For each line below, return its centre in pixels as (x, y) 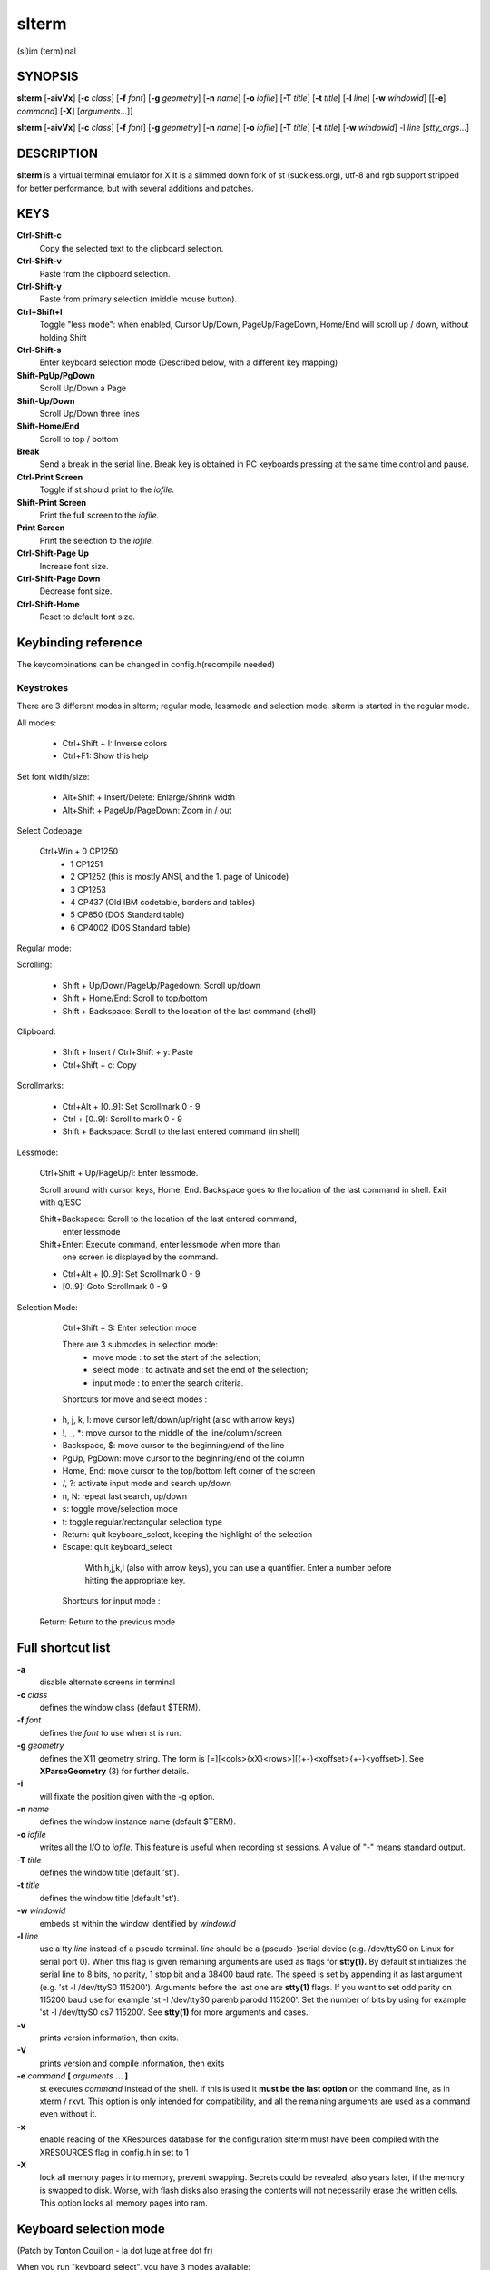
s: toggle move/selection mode (120, 1509)
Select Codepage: (50, 830)
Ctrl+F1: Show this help (105, 756)
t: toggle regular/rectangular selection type (142, 1522)
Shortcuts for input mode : (111, 1601)
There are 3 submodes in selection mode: (140, 1345)
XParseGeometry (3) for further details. (114, 1771)
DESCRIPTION (58, 154)
